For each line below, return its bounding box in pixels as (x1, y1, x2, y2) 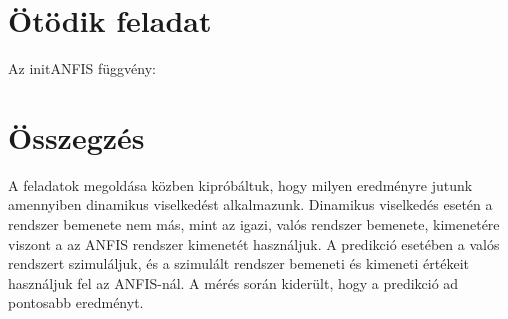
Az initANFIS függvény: (8, 58, 156, 79)
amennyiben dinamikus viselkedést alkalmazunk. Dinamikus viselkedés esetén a (8, 194, 493, 215)
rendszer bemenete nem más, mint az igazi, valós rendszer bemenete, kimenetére (8, 214, 500, 235)
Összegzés (8, 116, 145, 157)
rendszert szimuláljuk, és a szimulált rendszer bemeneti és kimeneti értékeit (8, 253, 470, 274)
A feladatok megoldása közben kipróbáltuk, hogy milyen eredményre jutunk (8, 174, 473, 195)
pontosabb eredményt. (8, 292, 144, 313)
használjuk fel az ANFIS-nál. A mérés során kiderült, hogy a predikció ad (8, 272, 459, 293)
